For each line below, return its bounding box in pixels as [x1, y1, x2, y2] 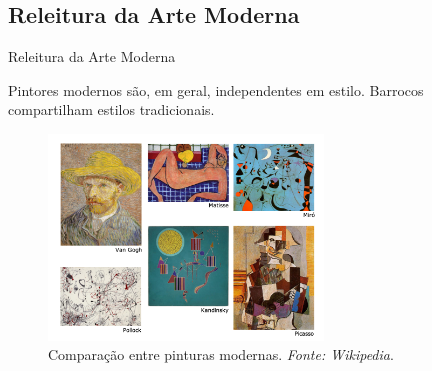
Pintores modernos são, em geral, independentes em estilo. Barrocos [8, 79, 424, 100]
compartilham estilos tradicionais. [8, 99, 215, 120]
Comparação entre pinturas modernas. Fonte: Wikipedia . [48, 344, 394, 365]
